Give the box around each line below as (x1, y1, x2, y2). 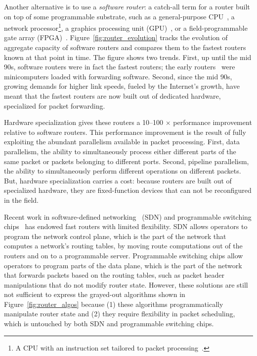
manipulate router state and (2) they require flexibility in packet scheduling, (4, 308, 235, 319)
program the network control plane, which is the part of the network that (4, 231, 226, 241)
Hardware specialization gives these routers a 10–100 (4, 117, 164, 127)
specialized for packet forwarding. (4, 100, 105, 111)
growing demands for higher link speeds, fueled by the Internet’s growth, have (4, 81, 240, 91)
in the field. (4, 194, 39, 205)
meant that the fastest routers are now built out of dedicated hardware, (4, 91, 221, 101)
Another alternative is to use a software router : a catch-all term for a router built (4, 1, 250, 11)
